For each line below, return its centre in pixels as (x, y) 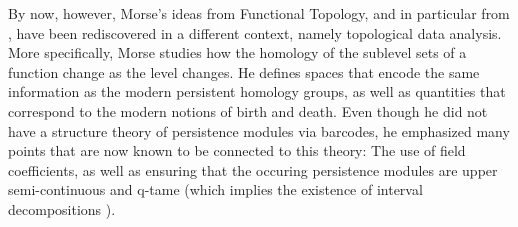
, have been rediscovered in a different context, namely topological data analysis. (255, 32)
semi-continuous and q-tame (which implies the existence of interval (215, 189)
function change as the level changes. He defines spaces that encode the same (244, 71)
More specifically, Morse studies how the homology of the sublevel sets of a (237, 52)
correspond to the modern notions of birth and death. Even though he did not (248, 110)
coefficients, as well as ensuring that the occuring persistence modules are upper (253, 169)
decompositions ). (62, 208)
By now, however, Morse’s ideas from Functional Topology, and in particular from (259, 13)
